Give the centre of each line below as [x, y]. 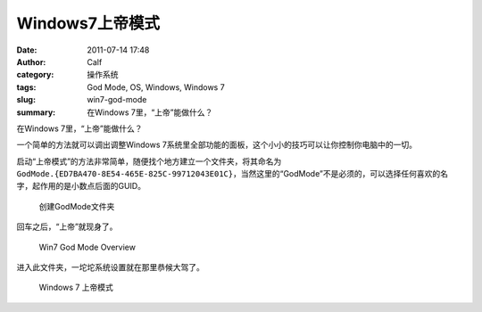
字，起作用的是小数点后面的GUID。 [81, 186]
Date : [27, 50]
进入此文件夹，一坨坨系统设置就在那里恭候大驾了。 [110, 267]
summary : [36, 112]
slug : [26, 100]
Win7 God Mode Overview [87, 247]
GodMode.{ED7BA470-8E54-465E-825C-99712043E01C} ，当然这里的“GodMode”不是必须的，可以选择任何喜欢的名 [232, 174]
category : [35, 75]
